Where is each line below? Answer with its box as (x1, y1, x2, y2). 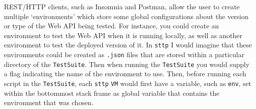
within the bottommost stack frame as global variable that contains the (4, 87, 220, 98)
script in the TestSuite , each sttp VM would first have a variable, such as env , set (4, 78, 252, 88)
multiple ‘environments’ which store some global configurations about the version (4, 11, 249, 21)
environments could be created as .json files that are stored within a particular (4, 49, 245, 60)
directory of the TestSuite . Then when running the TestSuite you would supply (4, 59, 250, 69)
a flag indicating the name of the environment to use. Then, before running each (4, 68, 247, 79)
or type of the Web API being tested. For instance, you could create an (4, 21, 219, 31)
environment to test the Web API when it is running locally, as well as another (4, 30, 243, 40)
